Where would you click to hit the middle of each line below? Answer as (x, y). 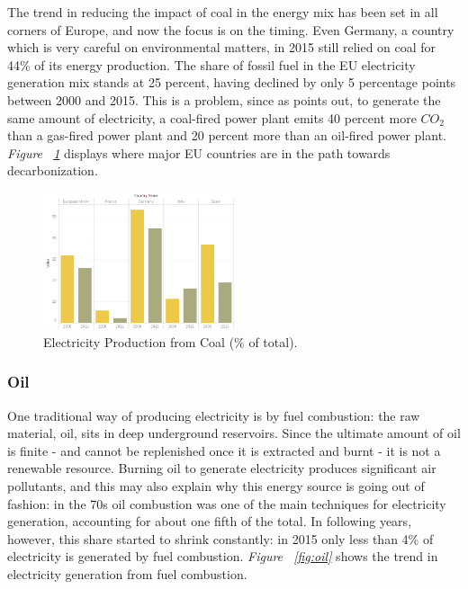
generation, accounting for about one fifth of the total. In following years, (210, 521)
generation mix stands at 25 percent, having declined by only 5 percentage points (232, 82)
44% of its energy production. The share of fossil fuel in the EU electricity (211, 64)
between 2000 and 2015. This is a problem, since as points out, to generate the (224, 99)
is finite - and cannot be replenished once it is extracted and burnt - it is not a (224, 450)
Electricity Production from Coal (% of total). (171, 341)
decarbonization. (53, 170)
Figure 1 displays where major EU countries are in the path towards (199, 152)
